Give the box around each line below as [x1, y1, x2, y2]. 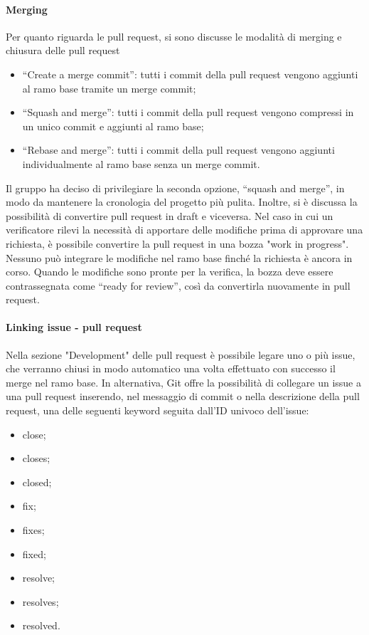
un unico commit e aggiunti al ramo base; [22, 118, 204, 133]
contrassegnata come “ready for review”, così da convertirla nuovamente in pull [6, 278, 351, 293]
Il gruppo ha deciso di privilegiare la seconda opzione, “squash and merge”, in [6, 180, 345, 195]
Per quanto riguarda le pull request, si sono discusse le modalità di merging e [6, 28, 342, 43]
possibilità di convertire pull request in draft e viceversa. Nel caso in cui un [6, 208, 333, 223]
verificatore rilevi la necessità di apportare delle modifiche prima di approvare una [6, 222, 363, 237]
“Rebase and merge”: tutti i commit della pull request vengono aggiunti [22, 142, 335, 157]
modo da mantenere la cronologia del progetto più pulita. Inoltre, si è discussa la [6, 194, 358, 209]
